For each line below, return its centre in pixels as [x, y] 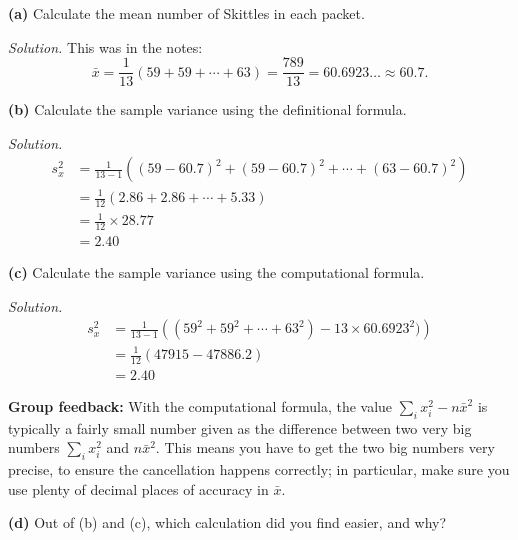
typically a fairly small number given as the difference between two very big [240, 427]
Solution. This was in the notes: [105, 46]
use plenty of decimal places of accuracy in [138, 488]
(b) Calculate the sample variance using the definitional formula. [207, 109]
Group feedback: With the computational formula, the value [200, 405]
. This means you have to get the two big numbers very [325, 447]
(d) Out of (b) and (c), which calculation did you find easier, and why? [227, 522]
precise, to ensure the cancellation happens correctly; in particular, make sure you [259, 469]
